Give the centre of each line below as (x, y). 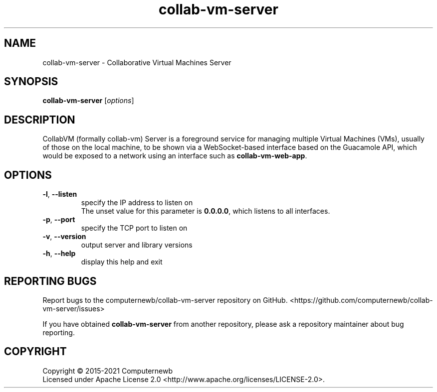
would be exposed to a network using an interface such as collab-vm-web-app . (175, 156)
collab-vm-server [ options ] (88, 101)
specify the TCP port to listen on (134, 228)
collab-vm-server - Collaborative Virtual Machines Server (137, 62)
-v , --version (64, 237)
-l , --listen (60, 194)
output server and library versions (137, 245)
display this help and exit (122, 262)
